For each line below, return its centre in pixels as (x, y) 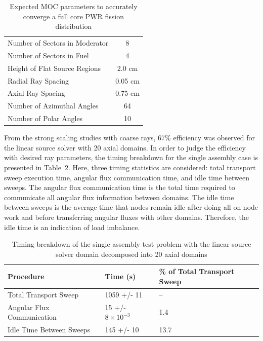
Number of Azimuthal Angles (53, 106)
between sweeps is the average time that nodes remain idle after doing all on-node (131, 207)
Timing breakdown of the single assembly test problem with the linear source (131, 244)
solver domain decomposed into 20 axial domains (131, 254)
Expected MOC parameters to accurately (74, 6)
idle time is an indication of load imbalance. (72, 227)
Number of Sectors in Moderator (58, 43)
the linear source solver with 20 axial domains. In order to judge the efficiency (125, 147)
